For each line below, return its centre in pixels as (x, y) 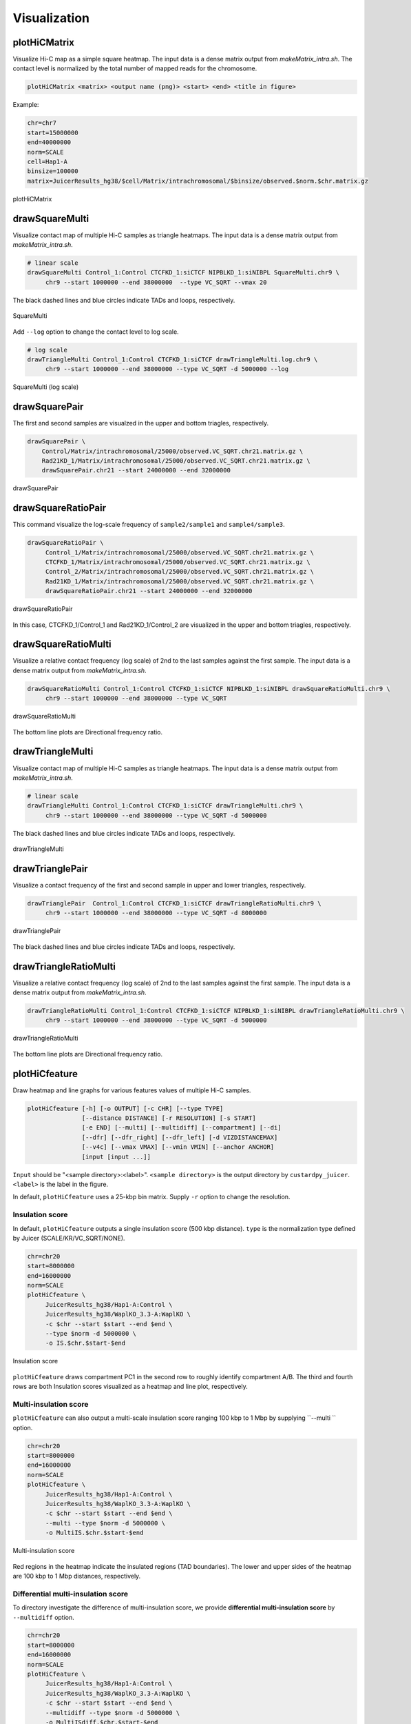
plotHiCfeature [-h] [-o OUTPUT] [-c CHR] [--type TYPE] (125, 1108)
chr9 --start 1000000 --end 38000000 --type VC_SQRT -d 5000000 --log (167, 369)
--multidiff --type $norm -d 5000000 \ (113, 1713)
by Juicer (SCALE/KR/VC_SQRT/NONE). (69, 1238)
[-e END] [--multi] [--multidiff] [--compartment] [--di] (181, 1128)
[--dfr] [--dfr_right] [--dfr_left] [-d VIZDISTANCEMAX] (180, 1137)
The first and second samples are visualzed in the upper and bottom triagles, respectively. (140, 423)
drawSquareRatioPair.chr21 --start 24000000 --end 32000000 (149, 591)
